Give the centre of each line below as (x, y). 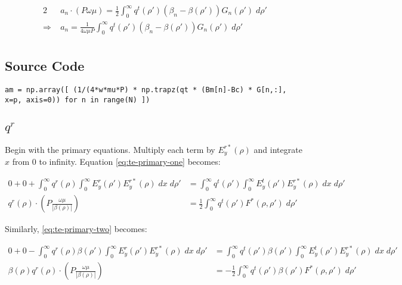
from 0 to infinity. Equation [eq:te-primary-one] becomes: (116, 162)
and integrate (278, 149)
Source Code (45, 66)
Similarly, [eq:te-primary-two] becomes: (76, 229)
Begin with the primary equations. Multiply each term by (110, 149)
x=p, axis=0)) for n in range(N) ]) (78, 100)
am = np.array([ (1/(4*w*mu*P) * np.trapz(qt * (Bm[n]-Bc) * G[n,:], (146, 90)
